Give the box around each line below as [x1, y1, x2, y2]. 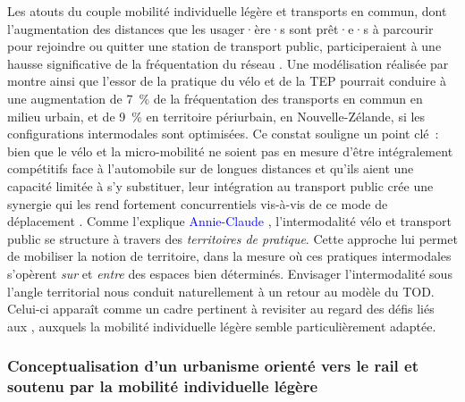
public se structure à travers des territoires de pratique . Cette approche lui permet [7, 229, 458, 247]
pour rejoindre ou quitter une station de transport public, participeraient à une [7, 37, 442, 55]
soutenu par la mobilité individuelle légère [7, 375, 318, 398]
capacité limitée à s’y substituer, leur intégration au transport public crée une [7, 176, 434, 195]
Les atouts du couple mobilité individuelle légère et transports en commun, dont [7, 2, 447, 20]
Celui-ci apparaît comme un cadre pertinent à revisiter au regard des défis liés [7, 299, 435, 318]
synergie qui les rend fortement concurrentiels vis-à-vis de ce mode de [7, 194, 388, 213]
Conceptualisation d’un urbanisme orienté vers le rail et [7, 355, 419, 377]
